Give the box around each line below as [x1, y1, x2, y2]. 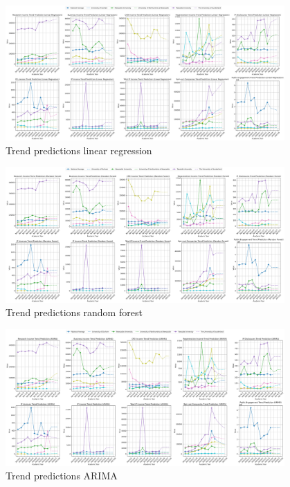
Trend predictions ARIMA [6, 468, 118, 483]
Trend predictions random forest [6, 305, 143, 320]
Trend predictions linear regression [6, 143, 152, 157]
